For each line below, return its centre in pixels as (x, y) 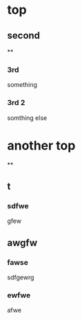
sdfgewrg (21, 277)
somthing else (27, 118)
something (22, 85)
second (23, 36)
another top (41, 145)
